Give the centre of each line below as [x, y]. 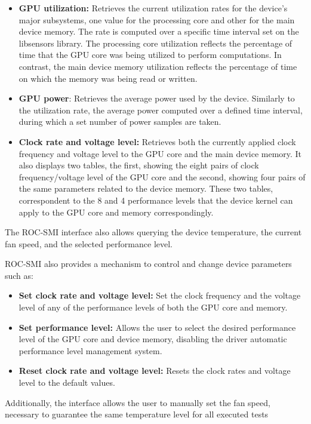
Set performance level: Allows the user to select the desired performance [157, 327]
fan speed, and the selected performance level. [89, 243]
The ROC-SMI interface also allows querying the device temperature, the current [153, 232]
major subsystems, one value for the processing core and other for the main [157, 19]
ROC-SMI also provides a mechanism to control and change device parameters [148, 264]
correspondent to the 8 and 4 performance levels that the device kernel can [156, 200]
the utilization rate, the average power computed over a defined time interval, [161, 110]
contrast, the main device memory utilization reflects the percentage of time [158, 66]
